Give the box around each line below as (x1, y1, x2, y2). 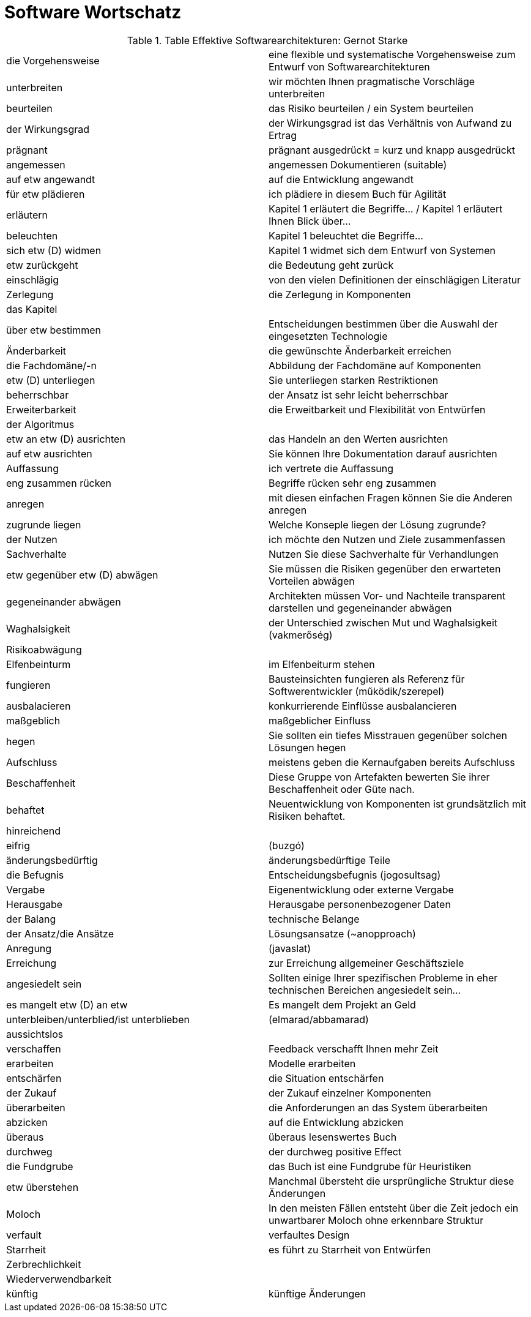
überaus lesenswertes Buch (269, 1130, 397, 1143)
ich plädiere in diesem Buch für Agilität (269, 187, 447, 200)
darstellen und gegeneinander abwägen (269, 601, 452, 614)
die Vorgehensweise (6, 54, 100, 67)
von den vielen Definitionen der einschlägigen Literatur (269, 273, 521, 286)
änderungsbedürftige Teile (269, 854, 391, 866)
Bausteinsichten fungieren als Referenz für (269, 672, 465, 685)
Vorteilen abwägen (269, 574, 355, 587)
